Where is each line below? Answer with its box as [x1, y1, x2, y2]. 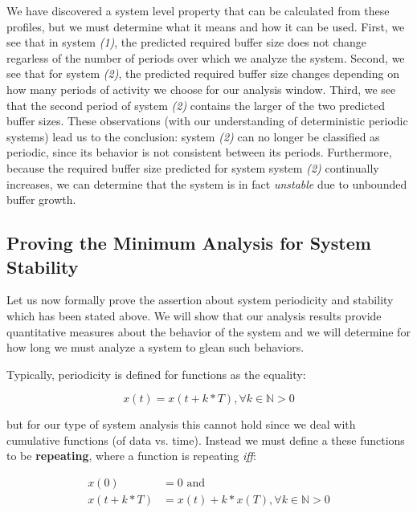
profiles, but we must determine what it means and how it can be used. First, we [6, 18, 405, 35]
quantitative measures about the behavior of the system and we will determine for [6, 323, 411, 340]
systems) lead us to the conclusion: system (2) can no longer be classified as [6, 128, 380, 145]
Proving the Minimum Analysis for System [6, 230, 371, 255]
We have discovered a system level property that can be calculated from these [6, 2, 390, 18]
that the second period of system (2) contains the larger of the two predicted [6, 96, 385, 113]
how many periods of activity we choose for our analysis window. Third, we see [6, 80, 396, 97]
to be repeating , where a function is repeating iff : [6, 447, 256, 464]
